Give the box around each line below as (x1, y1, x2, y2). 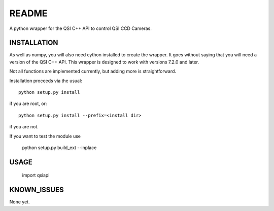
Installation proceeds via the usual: (9, 78, 82, 84)
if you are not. (9, 124, 39, 130)
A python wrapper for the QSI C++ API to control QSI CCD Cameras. (9, 25, 152, 31)
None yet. (9, 199, 30, 205)
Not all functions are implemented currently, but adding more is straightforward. (9, 68, 177, 75)
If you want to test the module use (9, 133, 81, 139)
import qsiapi (22, 172, 50, 179)
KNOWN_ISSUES (9, 186, 64, 194)
